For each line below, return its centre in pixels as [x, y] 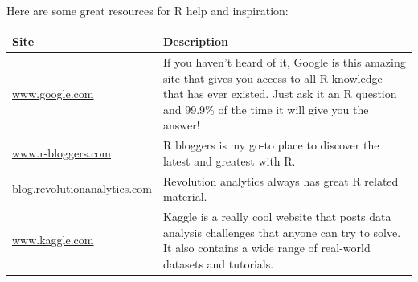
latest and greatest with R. [229, 160]
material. [185, 196]
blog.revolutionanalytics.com [82, 188]
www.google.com [53, 94]
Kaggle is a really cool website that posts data [277, 217]
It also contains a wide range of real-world [266, 248]
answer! [181, 125]
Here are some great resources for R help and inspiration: [148, 10]
